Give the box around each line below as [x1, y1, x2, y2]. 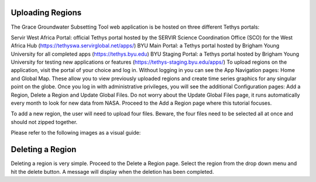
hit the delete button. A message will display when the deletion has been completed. [11, 168, 214, 175]
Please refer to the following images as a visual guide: [11, 129, 141, 136]
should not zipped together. [11, 118, 78, 125]
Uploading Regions [11, 8, 82, 18]
